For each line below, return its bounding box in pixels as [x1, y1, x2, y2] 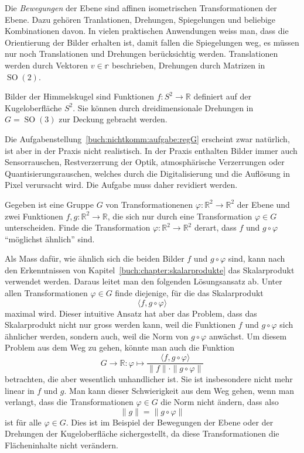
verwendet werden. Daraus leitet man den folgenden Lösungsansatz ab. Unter [5, 275, 282, 287]
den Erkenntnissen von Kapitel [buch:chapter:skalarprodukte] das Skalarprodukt [5, 263, 295, 276]
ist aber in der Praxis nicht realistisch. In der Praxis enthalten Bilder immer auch [5, 144, 298, 156]
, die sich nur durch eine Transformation [107, 210, 252, 222]
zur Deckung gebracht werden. [59, 113, 168, 125]
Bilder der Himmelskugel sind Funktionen [5, 90, 154, 102]
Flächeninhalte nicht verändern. [5, 439, 118, 451]
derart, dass [194, 221, 237, 234]
